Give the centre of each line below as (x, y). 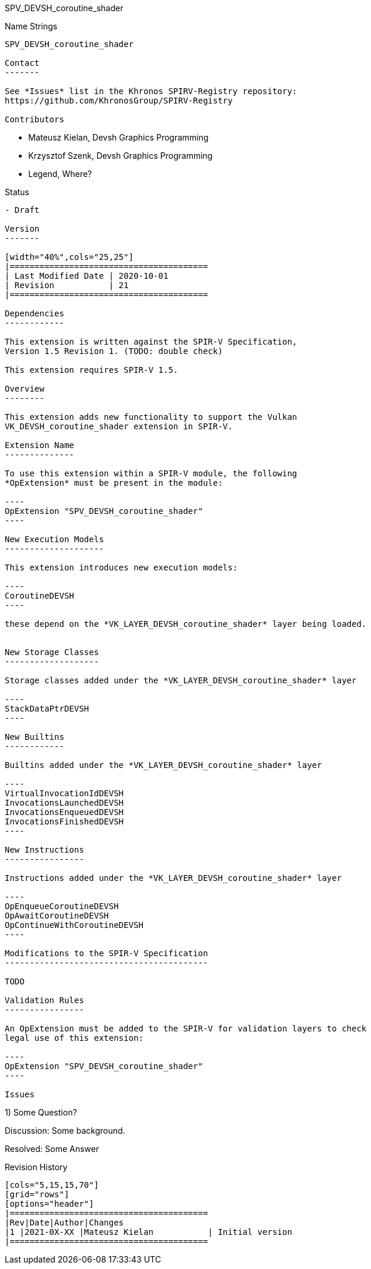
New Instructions (44, 850)
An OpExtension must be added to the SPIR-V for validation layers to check (186, 1028)
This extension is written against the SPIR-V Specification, (151, 342)
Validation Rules (44, 1000)
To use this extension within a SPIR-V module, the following (151, 473)
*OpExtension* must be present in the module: (114, 483)
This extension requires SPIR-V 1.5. (92, 370)
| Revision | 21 (67, 285)
